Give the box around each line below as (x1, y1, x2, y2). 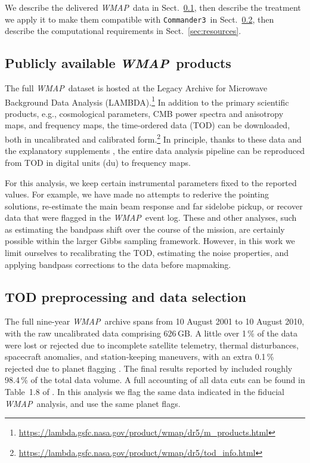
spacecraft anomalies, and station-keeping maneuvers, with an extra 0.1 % (5, 350, 274, 363)
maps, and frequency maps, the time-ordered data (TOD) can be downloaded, (5, 119, 290, 131)
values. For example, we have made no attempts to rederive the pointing (5, 188, 269, 200)
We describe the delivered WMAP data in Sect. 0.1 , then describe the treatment (5, 1, 301, 13)
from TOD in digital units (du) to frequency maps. (5, 156, 191, 168)
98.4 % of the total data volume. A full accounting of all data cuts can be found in (5, 374, 305, 386)
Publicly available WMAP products (5, 54, 231, 72)
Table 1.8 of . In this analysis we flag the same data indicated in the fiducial (5, 385, 284, 398)
